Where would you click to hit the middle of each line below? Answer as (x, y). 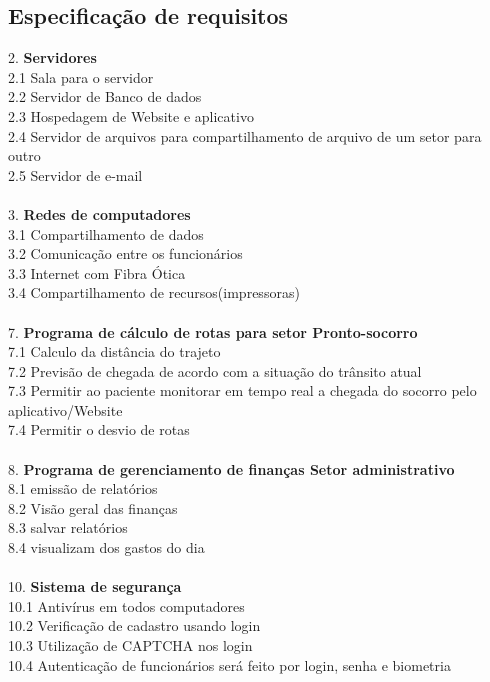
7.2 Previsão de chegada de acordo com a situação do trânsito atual (215, 370)
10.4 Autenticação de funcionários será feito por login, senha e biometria (229, 664)
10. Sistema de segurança (95, 586)
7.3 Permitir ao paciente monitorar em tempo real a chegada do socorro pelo (242, 390)
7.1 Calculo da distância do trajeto (114, 351)
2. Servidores (52, 57)
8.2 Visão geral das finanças (93, 507)
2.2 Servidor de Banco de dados (105, 96)
